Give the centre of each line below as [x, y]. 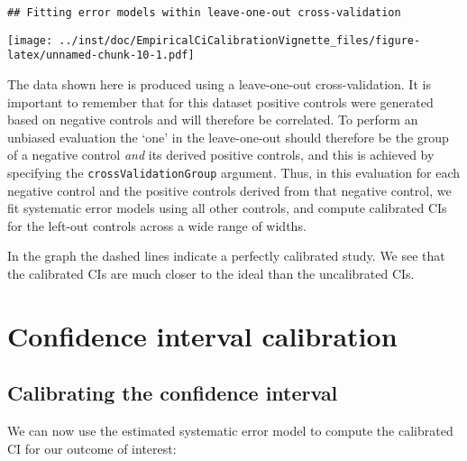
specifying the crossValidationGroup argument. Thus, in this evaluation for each [234, 172]
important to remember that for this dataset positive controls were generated [220, 101]
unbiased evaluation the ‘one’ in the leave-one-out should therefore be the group [228, 137]
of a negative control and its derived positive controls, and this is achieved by [221, 155]
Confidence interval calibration [202, 335]
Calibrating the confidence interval [173, 393]
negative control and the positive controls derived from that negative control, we [229, 190]
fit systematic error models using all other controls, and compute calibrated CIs [227, 208]
